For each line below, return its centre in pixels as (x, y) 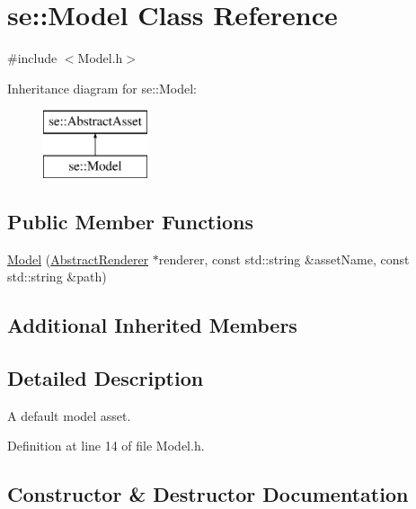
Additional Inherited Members (152, 325)
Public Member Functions (130, 221)
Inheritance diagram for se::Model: (102, 88)
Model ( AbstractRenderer (78, 259)
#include (32, 58)
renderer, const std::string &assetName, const (284, 259)
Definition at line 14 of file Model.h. (106, 446)
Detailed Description (106, 378)
